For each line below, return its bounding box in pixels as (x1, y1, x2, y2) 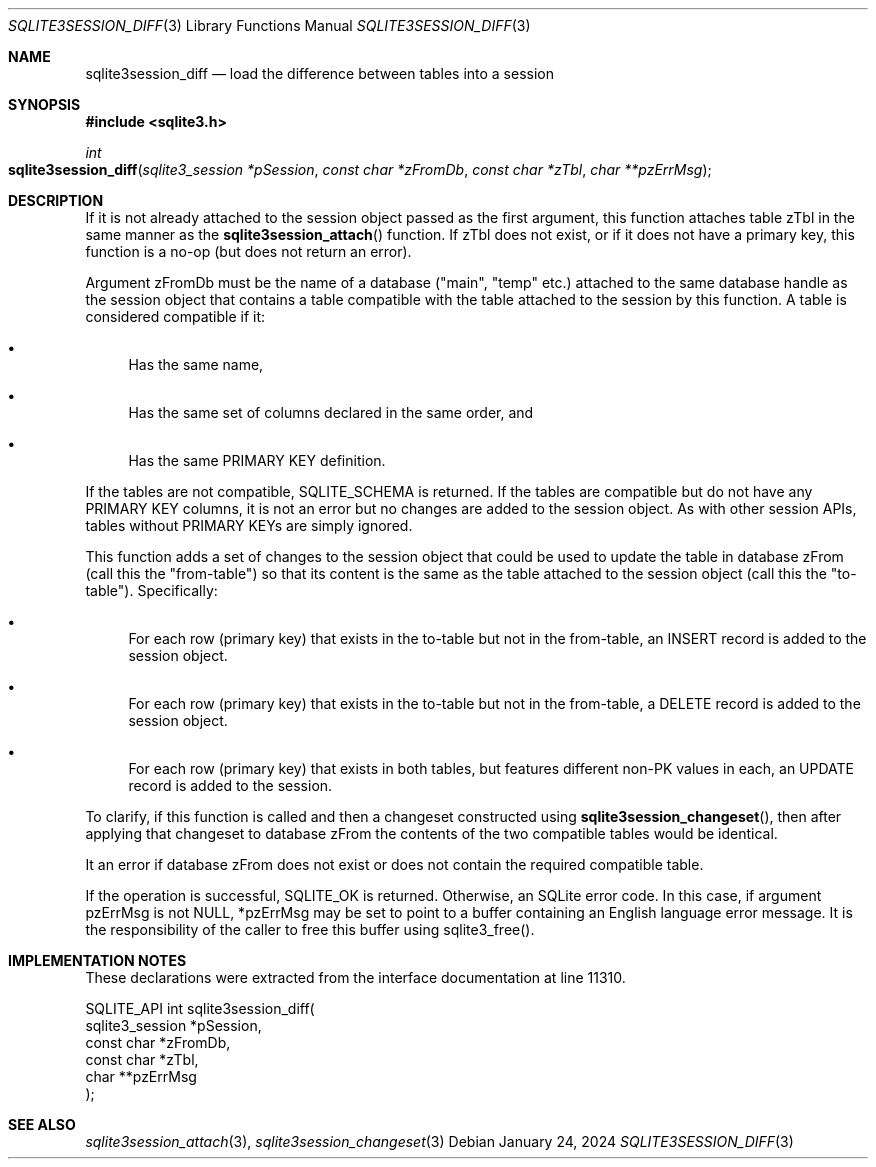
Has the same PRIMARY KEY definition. (128, 452, 386, 469)
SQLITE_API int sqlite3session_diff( (85, 1000, 315, 1017)
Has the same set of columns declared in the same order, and (128, 404, 534, 421)
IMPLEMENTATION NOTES (8, 952, 187, 969)
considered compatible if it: (85, 308, 266, 325)
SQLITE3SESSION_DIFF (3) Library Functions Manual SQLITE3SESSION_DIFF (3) (8, 17, 531, 34)
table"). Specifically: (85, 582, 218, 599)
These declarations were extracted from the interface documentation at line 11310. (85, 969, 626, 986)
